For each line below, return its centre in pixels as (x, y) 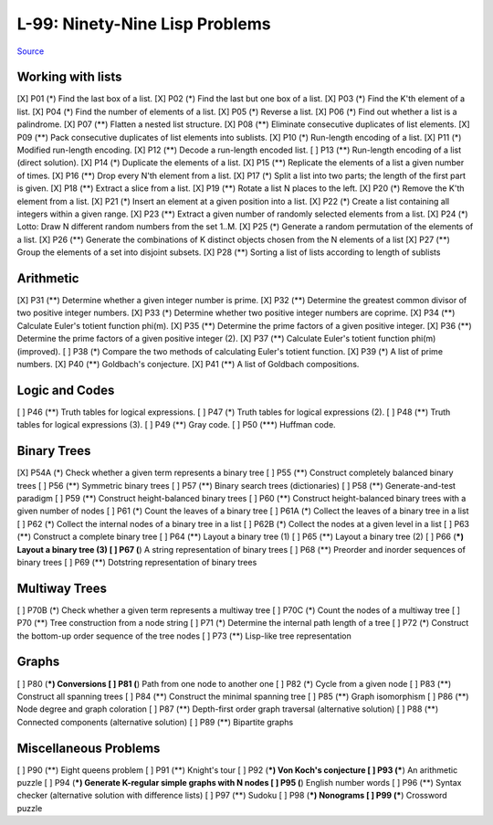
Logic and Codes (66, 390)
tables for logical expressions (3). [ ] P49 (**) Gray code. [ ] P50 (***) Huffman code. (177, 425)
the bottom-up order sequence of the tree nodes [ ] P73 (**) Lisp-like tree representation (184, 636)
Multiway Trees (62, 588)
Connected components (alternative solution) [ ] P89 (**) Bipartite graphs (155, 722)
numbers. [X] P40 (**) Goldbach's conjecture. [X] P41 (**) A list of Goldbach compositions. (188, 364)
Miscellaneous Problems (89, 748)
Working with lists (69, 77)
